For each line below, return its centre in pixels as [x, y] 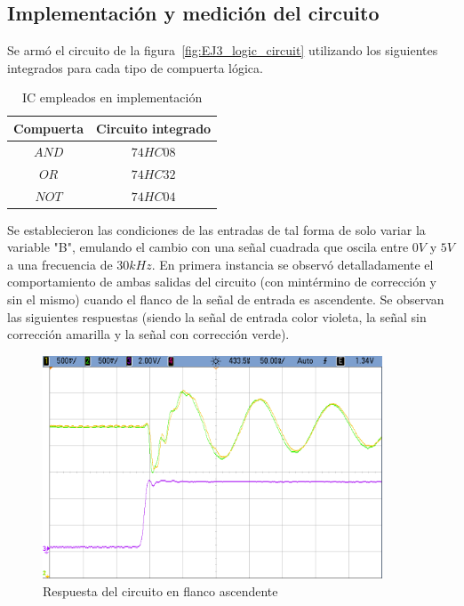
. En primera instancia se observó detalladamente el [292, 264]
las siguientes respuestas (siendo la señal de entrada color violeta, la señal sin [217, 316]
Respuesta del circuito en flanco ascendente [160, 590]
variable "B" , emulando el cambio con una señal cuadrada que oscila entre [208, 247]
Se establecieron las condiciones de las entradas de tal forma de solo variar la [216, 229]
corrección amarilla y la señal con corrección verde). [148, 334]
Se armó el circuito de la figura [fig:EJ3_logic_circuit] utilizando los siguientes [223, 50]
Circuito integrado [154, 128]
